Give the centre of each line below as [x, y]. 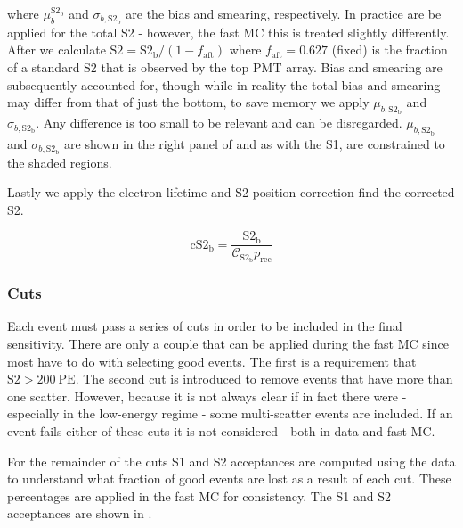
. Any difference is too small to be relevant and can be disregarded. [219, 123]
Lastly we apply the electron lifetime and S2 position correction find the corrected [231, 192]
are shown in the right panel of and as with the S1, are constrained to [255, 143]
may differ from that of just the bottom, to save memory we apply [188, 102]
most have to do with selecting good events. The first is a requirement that [212, 361]
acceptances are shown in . [80, 513]
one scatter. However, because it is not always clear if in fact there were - [207, 396]
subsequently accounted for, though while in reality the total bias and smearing [224, 84]
